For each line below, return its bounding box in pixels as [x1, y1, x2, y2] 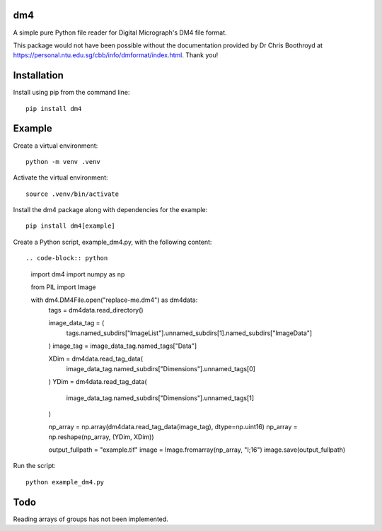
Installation [13, 69, 64, 81]
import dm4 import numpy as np [30, 269, 125, 279]
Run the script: [13, 462, 56, 470]
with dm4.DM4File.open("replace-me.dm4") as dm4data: [30, 296, 198, 304]
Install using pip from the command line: [13, 88, 130, 97]
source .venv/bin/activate [25, 189, 120, 198]
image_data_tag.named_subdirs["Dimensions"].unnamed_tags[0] [66, 364, 256, 373]
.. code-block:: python [25, 255, 108, 262]
